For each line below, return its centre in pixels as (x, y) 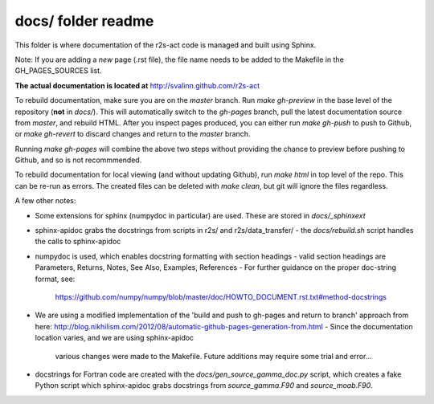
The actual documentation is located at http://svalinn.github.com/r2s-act (137, 85)
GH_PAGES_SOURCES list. (58, 71)
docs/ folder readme (84, 21)
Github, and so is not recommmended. (78, 160)
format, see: (55, 279)
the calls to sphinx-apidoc (78, 242)
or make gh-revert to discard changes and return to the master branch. (133, 134)
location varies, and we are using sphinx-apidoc (115, 338)
